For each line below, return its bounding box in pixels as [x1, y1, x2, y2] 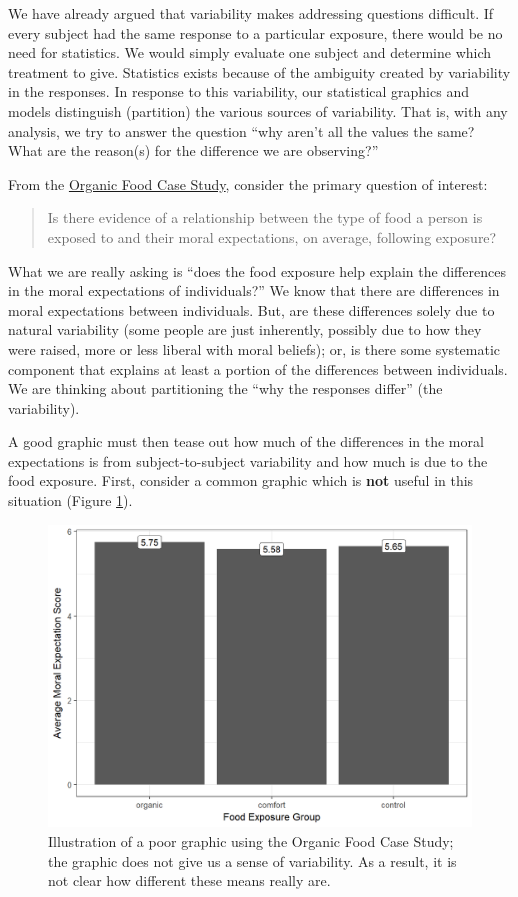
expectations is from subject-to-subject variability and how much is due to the [8, 450, 488, 471]
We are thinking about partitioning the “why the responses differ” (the [8, 378, 443, 399]
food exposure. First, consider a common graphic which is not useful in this [8, 470, 474, 491]
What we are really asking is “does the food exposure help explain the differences [8, 260, 506, 281]
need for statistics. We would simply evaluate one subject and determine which [8, 42, 492, 63]
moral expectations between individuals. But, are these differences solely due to [8, 299, 495, 320]
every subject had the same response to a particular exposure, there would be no [8, 22, 503, 43]
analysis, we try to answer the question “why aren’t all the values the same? [8, 120, 475, 141]
